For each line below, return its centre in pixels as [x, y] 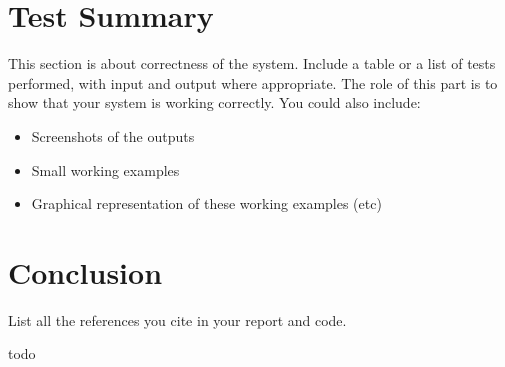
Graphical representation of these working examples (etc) [206, 203]
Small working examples [105, 169]
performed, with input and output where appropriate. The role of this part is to [253, 82]
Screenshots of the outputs [113, 135]
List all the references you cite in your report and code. [177, 319]
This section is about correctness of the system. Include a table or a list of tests [252, 63]
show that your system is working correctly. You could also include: [214, 102]
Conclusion [85, 271]
